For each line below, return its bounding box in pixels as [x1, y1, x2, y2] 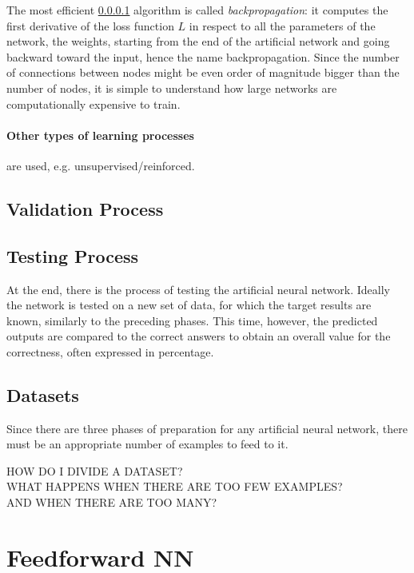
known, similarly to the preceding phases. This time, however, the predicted [6, 312, 378, 328]
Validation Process [6, 196, 164, 221]
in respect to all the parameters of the [189, 17, 376, 34]
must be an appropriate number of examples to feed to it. [6, 436, 289, 452]
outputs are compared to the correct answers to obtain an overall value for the [6, 328, 391, 344]
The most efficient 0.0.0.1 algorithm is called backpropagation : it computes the [6, 2, 388, 18]
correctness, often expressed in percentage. [6, 343, 214, 360]
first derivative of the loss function [6, 17, 174, 34]
